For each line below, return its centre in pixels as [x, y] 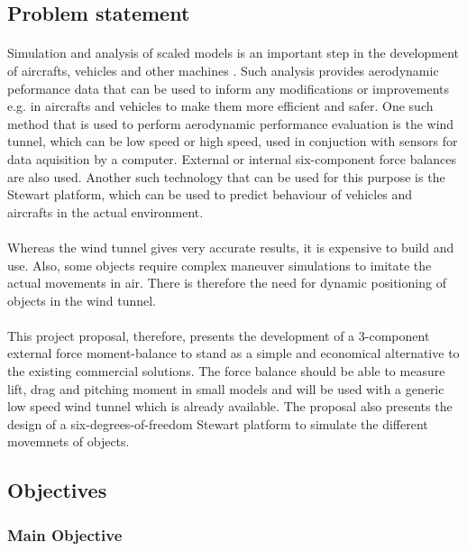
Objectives [57, 490]
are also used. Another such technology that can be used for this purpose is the [226, 176]
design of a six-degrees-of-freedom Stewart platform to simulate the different [218, 423]
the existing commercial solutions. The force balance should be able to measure [226, 371]
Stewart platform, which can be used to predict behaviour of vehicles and [210, 194]
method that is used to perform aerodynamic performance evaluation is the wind [231, 123]
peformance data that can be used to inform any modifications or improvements [228, 88]
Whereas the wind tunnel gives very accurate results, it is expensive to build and [231, 247]
